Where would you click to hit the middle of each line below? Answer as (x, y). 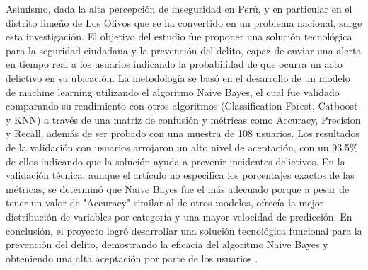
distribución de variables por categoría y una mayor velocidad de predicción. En (179, 216)
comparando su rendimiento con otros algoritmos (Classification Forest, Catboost (182, 106)
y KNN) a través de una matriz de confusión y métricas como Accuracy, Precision (183, 119)
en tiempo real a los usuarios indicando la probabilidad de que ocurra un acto (174, 64)
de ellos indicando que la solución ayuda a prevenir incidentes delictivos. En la (176, 161)
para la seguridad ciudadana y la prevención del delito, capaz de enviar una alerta (184, 50)
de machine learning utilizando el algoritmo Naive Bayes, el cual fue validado (173, 92)
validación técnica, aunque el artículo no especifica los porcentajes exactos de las (180, 175)
